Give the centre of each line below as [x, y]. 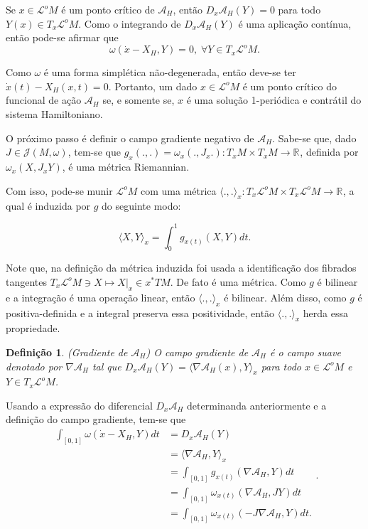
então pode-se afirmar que [62, 37]
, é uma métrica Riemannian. [126, 167]
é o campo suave [305, 352]
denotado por [34, 366]
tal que [107, 366]
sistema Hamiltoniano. [54, 114]
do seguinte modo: [141, 206]
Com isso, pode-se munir [59, 190]
